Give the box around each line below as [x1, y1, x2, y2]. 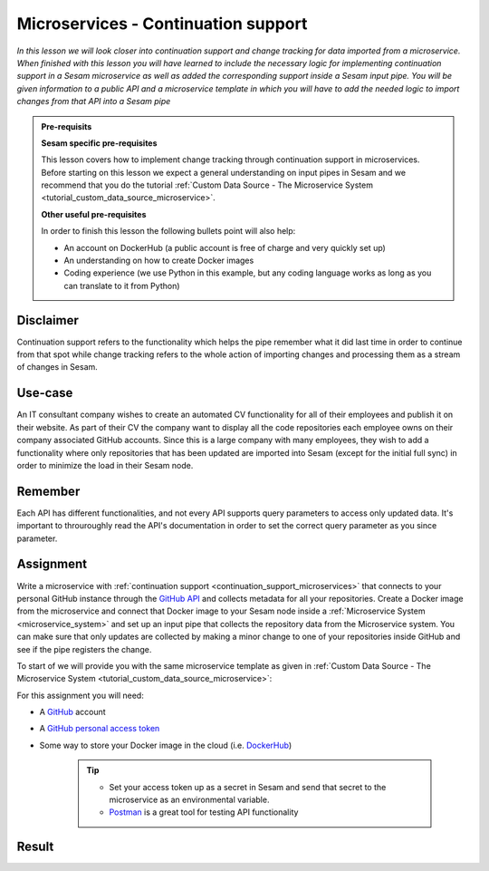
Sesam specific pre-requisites [41, 137, 158, 149]
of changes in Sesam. [16, 362, 99, 373]
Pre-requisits [41, 121, 92, 131]
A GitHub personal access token [39, 723, 160, 734]
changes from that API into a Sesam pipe [16, 96, 171, 107]
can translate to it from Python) [63, 280, 180, 291]
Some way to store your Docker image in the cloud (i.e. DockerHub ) [39, 740, 292, 750]
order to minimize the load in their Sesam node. [16, 460, 194, 470]
